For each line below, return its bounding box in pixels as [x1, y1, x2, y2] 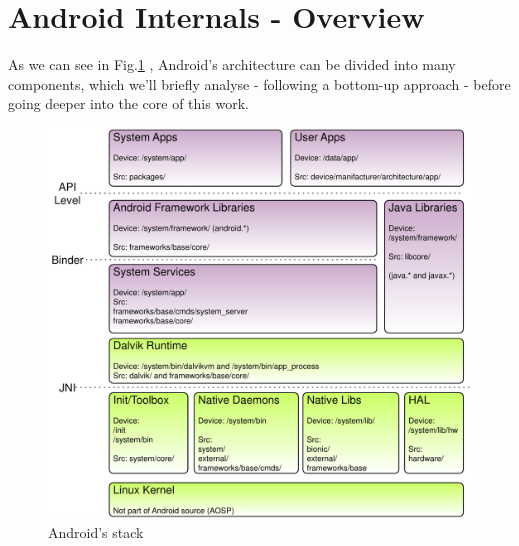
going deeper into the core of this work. [8, 93, 249, 114]
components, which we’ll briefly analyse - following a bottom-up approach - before [8, 73, 511, 94]
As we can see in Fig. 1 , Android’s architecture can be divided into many [8, 54, 456, 75]
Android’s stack [48, 522, 144, 543]
